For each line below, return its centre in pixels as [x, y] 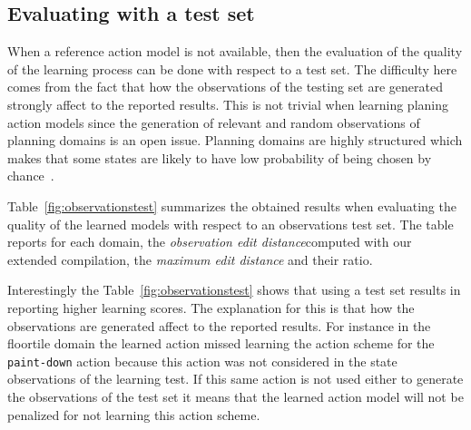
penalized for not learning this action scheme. [134, 414]
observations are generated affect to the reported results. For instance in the [219, 325]
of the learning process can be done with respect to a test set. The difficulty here [232, 68]
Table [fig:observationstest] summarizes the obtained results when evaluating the [232, 205]
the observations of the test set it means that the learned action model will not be [235, 396]
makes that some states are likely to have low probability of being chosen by [220, 157]
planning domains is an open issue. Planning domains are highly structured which [235, 140]
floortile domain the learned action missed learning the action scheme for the [221, 343]
